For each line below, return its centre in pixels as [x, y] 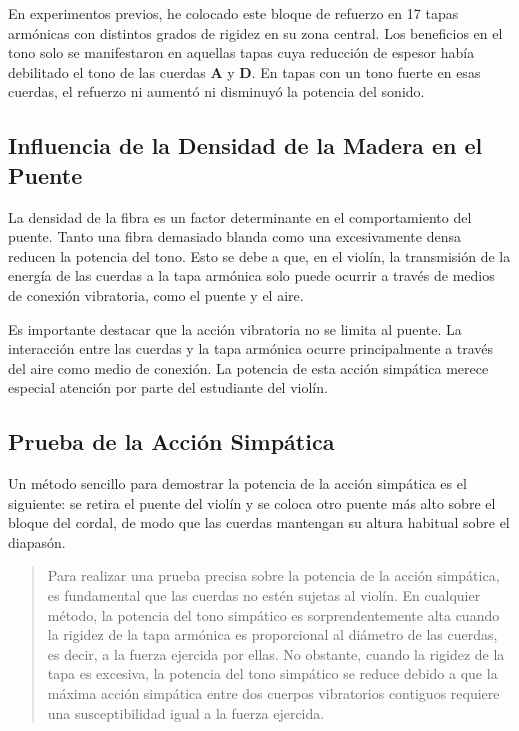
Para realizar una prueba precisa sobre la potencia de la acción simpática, [273, 575]
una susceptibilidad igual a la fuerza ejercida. [186, 712]
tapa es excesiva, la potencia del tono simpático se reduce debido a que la [272, 673]
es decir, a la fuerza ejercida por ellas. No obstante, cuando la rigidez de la [276, 653]
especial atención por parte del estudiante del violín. [168, 387]
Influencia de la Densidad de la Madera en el [245, 145]
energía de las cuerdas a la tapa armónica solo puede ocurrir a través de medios [251, 275]
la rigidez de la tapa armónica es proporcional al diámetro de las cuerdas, [272, 634]
